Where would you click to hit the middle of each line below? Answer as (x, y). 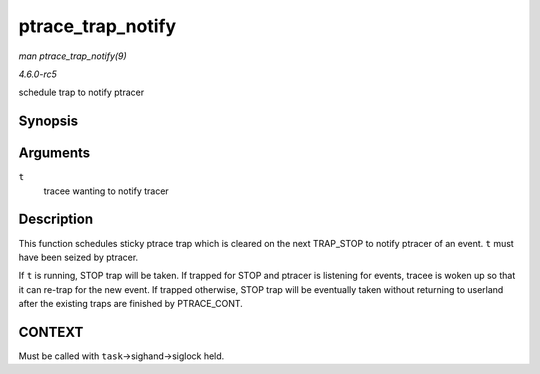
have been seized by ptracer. (78, 257)
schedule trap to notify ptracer (81, 92)
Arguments (54, 153)
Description (56, 219)
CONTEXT (51, 331)
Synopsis (48, 121)
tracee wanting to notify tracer (106, 191)
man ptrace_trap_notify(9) (72, 56)
